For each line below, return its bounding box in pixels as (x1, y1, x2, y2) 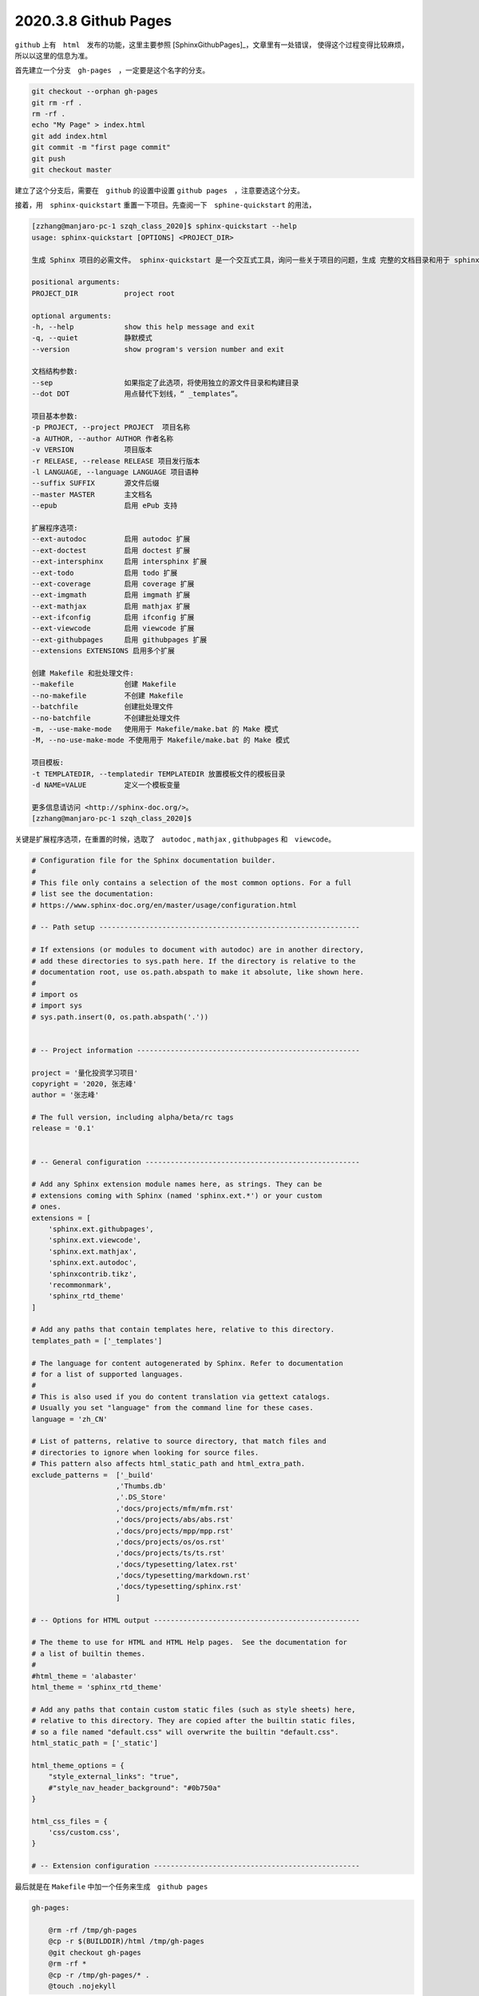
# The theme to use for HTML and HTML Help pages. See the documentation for (31, 1638, 347, 1647)
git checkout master (31, 165, 112, 175)
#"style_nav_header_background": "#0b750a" (48, 1783, 221, 1792)
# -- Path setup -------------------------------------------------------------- (31, 923, 361, 932)
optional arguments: (31, 311, 112, 320)
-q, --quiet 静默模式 (31, 334, 153, 343)
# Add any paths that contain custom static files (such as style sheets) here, (31, 1705, 356, 1714)
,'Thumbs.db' (116, 1481, 167, 1491)
